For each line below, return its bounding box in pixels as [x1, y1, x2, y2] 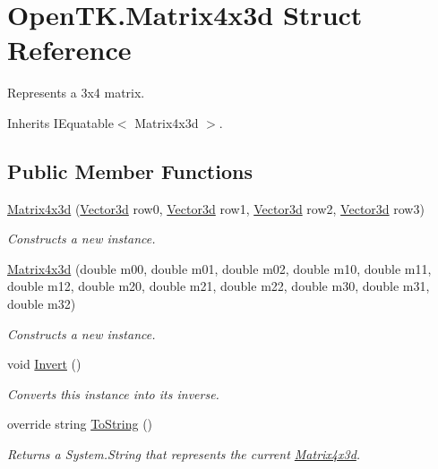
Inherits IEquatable [7, 113, 114, 132]
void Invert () [7, 354, 82, 373]
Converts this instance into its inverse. [7, 384, 219, 403]
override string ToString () [7, 414, 153, 433]
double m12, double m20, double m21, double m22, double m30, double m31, [7, 277, 430, 295]
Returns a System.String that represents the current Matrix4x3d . [7, 445, 361, 464]
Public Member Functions [7, 157, 253, 184]
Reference [7, 31, 132, 68]
